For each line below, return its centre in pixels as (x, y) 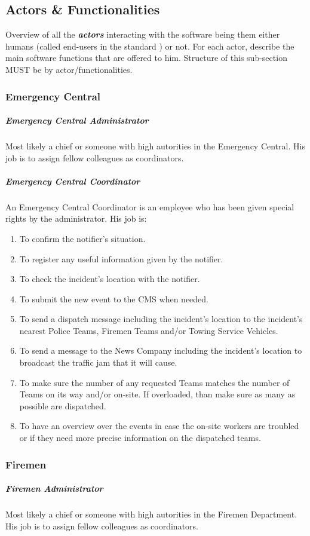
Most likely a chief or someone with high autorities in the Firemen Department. (151, 514)
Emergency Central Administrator (77, 120)
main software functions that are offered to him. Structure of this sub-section (146, 58)
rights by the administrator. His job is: (76, 218)
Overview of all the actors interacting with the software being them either (143, 34)
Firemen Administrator (54, 488)
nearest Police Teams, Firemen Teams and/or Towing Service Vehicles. (149, 330)
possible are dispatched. (63, 405)
